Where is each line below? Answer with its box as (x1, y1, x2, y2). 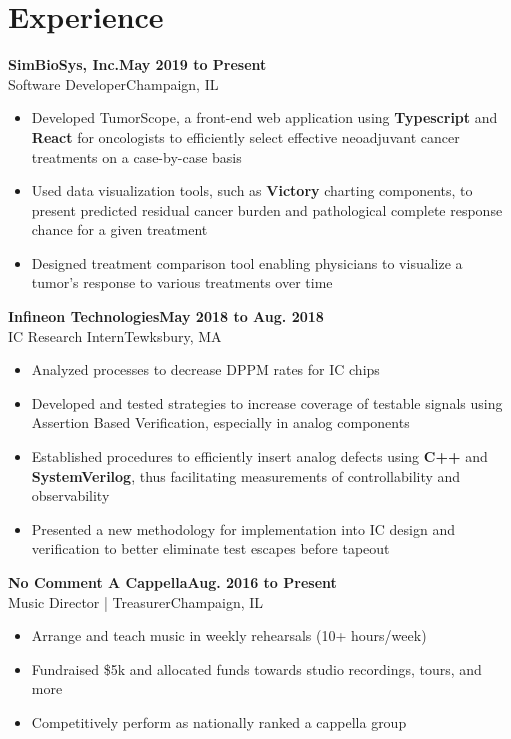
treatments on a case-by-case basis (31, 146, 242, 167)
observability (31, 485, 110, 506)
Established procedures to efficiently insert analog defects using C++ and (31, 446, 488, 467)
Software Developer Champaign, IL (8, 73, 219, 94)
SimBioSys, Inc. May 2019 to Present (8, 54, 267, 75)
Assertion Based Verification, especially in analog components (31, 412, 410, 433)
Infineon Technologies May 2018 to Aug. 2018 (8, 306, 324, 327)
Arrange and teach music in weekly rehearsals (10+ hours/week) (31, 625, 427, 646)
